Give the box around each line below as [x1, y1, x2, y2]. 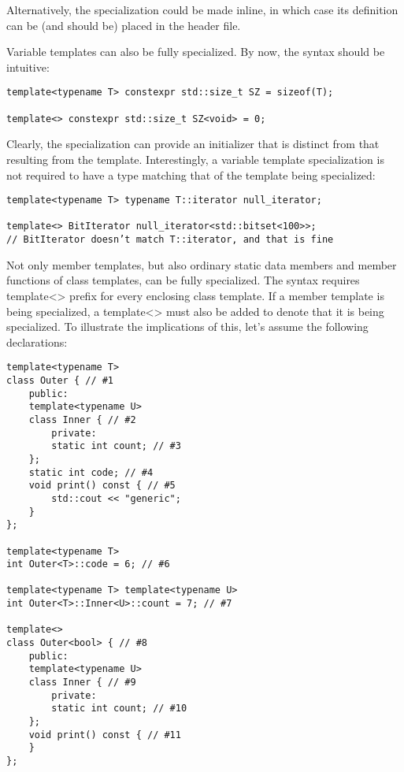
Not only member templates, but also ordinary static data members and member [6, 256, 397, 273]
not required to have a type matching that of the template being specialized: [6, 166, 376, 183]
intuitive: [6, 58, 50, 75]
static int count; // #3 [51, 440, 181, 452]
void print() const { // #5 [28, 480, 176, 492]
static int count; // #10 [51, 703, 187, 714]
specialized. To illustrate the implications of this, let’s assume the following [6, 318, 369, 335]
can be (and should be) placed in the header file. [6, 17, 241, 33]
